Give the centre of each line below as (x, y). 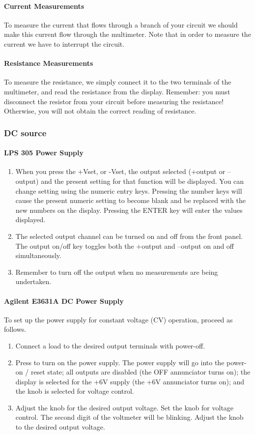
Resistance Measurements (49, 63)
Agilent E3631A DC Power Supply (64, 301)
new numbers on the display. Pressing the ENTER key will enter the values (129, 210)
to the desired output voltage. (60, 427)
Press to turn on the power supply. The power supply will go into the (120, 362)
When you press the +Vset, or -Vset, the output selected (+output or (120, 171)
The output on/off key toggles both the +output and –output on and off (125, 246)
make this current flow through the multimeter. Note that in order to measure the (127, 34)
